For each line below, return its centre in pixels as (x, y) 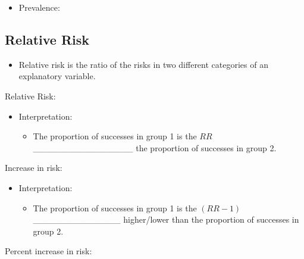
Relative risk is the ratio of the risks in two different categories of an (143, 64)
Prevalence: (39, 7)
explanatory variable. (57, 76)
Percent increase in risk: (48, 251)
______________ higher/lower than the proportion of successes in (166, 219)
